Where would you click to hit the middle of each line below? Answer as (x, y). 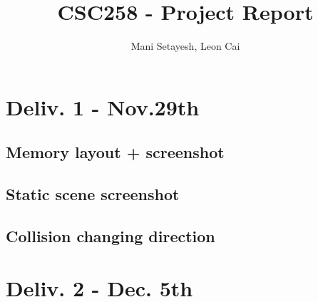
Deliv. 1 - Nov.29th (103, 106)
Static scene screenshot (93, 194)
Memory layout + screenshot (115, 152)
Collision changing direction (111, 235)
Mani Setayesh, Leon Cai (185, 46)
